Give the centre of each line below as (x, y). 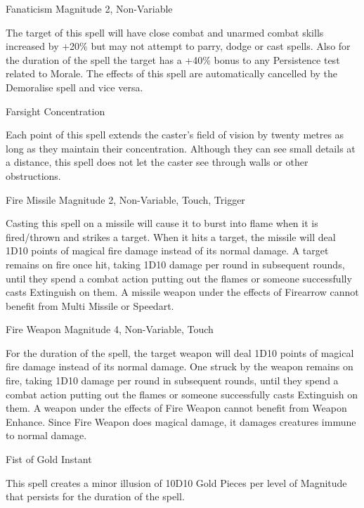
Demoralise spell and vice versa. (74, 87)
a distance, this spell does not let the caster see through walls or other (157, 162)
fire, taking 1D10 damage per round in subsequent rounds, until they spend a (172, 380)
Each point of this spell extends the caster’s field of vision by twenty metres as (175, 135)
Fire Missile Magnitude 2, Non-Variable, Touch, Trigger (125, 199)
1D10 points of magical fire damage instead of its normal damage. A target (167, 250)
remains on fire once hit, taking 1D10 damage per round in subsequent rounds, (175, 264)
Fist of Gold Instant (49, 459)
